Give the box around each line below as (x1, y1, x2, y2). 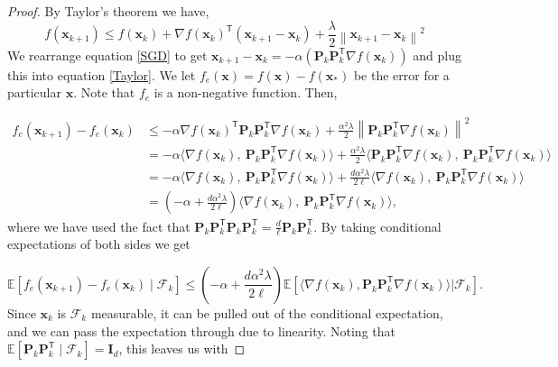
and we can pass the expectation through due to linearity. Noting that (7, 321, 395, 340)
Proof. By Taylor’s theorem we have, (7, 2, 209, 20)
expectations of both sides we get (7, 234, 191, 253)
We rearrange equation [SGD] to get (7, 45, 208, 64)
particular (7, 83, 61, 102)
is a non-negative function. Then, (153, 83, 338, 102)
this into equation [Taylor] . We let (7, 65, 196, 84)
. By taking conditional (313, 216, 442, 235)
